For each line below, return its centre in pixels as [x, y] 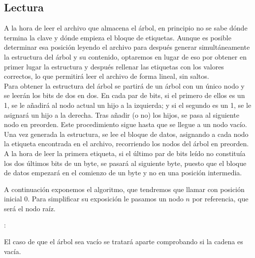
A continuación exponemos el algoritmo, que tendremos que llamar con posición [124, 189]
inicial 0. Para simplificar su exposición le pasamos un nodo [94, 199]
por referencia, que [220, 199]
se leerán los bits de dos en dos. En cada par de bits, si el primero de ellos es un [125, 95]
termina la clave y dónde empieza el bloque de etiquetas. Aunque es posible [118, 37]
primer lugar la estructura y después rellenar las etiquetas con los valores [114, 66]
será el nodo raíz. [30, 208]
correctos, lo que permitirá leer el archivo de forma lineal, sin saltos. [107, 76]
